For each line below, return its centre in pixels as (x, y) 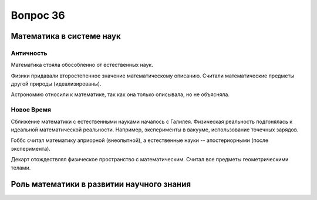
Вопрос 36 (38, 15)
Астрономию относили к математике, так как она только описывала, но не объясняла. (120, 94)
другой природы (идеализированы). (56, 84)
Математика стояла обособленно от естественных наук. (82, 65)
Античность (29, 53)
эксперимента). (31, 148)
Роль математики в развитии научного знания (101, 184)
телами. (21, 168)
